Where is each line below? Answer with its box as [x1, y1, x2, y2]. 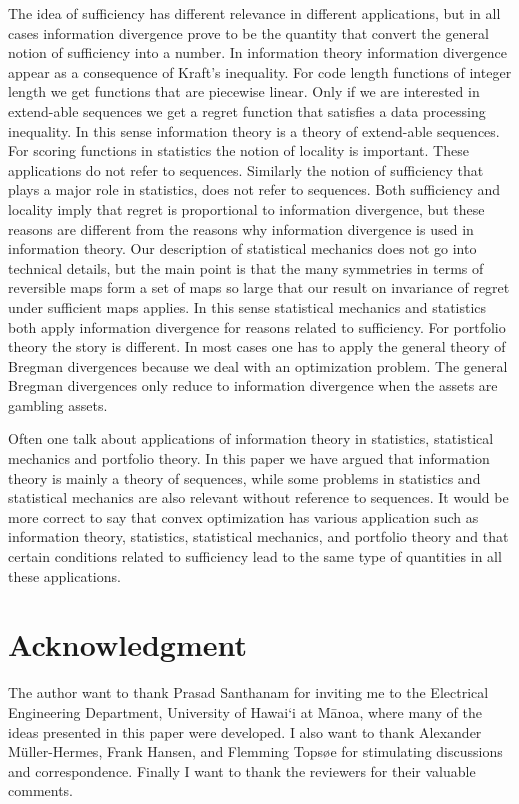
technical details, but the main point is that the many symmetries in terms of [8, 257, 484, 278]
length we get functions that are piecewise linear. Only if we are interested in [8, 81, 480, 102]
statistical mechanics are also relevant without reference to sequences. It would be [8, 487, 509, 508]
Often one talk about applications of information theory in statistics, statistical [8, 428, 494, 449]
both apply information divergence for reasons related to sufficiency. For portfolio [8, 316, 506, 337]
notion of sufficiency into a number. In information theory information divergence [8, 42, 507, 63]
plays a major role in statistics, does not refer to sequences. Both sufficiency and [8, 179, 501, 200]
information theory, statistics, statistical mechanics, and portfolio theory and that [8, 526, 509, 547]
